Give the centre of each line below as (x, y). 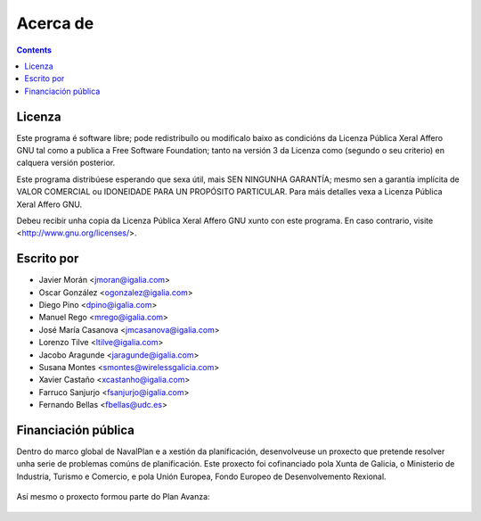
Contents (34, 50)
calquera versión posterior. (66, 163)
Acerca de (55, 23)
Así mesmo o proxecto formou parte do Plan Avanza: (113, 497)
